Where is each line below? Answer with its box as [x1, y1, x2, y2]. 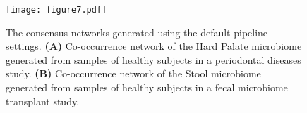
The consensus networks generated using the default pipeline [6, 25, 268, 39]
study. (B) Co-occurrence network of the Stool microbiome [6, 66, 261, 81]
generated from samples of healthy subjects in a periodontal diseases [6, 52, 301, 67]
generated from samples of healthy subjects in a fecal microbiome [6, 80, 288, 95]
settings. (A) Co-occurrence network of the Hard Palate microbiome [6, 39, 302, 53]
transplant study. [6, 93, 80, 108]
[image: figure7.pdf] [6, 5, 107, 15]
